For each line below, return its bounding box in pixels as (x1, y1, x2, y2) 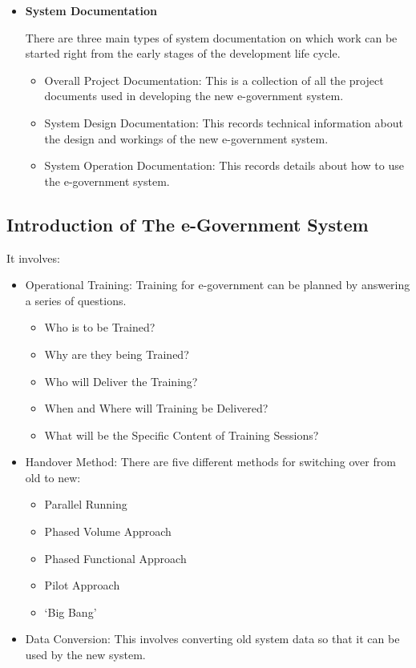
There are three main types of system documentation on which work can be (25, 29, 398, 46)
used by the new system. (25, 646, 146, 663)
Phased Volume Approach (44, 523, 172, 540)
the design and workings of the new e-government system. (44, 130, 329, 147)
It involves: (6, 249, 60, 266)
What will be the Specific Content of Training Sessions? (44, 426, 319, 443)
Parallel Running (44, 496, 127, 513)
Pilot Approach (44, 577, 120, 594)
